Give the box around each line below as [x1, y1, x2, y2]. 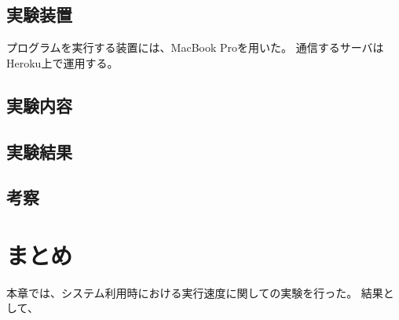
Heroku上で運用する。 [6, 54, 119, 71]
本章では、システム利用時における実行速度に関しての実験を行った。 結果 [6, 284, 383, 300]
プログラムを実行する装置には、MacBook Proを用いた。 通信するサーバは [6, 39, 384, 56]
